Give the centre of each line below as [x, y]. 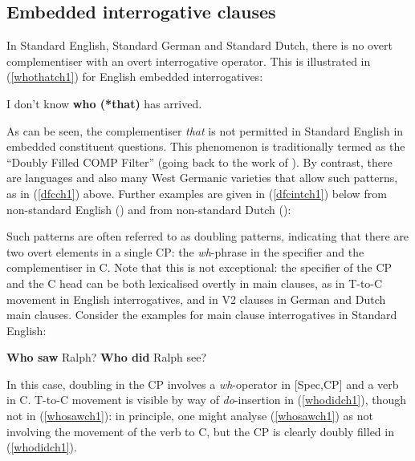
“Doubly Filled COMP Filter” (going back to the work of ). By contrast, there [199, 162]
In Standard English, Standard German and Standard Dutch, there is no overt [199, 45]
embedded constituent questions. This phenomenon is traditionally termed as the [206, 146]
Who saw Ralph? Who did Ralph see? [107, 357]
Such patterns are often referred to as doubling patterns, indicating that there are [208, 236]
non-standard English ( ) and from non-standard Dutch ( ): [149, 209]
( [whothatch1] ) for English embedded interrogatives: [135, 77]
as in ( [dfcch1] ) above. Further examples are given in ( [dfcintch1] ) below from [197, 193]
